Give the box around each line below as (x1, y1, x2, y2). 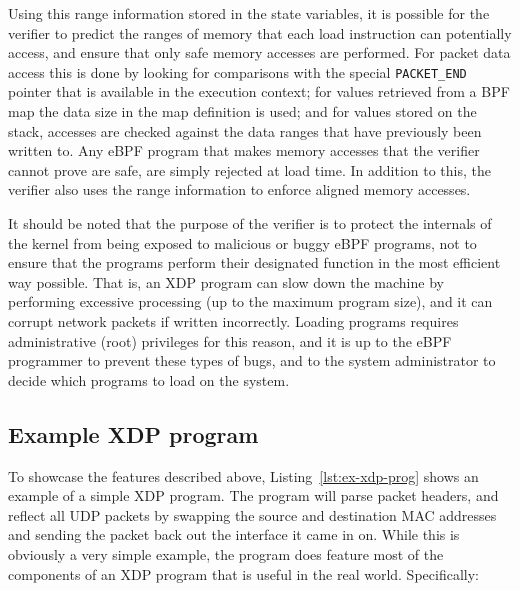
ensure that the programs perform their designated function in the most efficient (8, 252, 501, 273)
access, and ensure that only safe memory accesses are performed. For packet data (8, 42, 511, 63)
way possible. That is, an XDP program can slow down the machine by (8, 271, 444, 292)
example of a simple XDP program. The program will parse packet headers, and (8, 485, 499, 506)
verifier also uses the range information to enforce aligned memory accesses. (8, 179, 471, 200)
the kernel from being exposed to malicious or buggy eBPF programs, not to (8, 232, 477, 253)
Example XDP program (8, 418, 259, 449)
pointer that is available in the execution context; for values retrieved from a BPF (8, 81, 510, 102)
